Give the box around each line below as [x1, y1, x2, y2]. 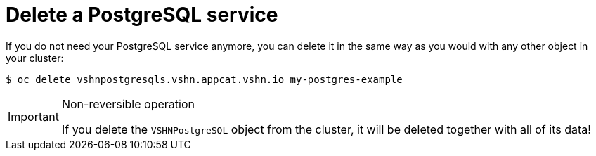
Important [8, 109, 59, 124]
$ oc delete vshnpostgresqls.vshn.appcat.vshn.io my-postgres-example [6, 73, 403, 85]
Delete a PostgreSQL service [6, 3, 278, 27]
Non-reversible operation [61, 96, 195, 111]
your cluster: [6, 51, 64, 64]
